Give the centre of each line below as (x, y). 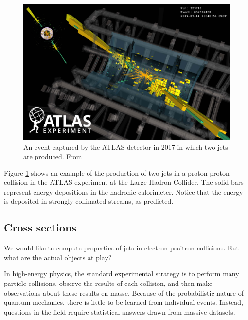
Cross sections (40, 227)
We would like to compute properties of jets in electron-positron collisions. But (121, 248)
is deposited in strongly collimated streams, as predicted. (89, 201)
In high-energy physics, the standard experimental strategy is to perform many (122, 274)
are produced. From (53, 156)
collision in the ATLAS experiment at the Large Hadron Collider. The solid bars (124, 182)
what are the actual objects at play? (58, 257)
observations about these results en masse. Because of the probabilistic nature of (124, 293)
